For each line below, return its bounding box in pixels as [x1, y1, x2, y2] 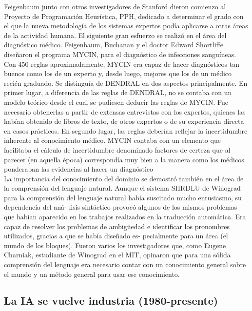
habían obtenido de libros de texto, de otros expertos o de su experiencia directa [4, 116, 244, 126]
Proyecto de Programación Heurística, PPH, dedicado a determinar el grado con [4, 11, 244, 21]
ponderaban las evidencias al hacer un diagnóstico [4, 164, 153, 174]
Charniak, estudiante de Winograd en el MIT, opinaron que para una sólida [4, 250, 231, 260]
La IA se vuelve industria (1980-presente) [4, 292, 218, 308]
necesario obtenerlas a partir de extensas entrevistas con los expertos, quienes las [4, 106, 246, 117]
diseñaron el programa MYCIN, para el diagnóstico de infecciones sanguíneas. [4, 49, 236, 59]
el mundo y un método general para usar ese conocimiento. [4, 269, 180, 279]
